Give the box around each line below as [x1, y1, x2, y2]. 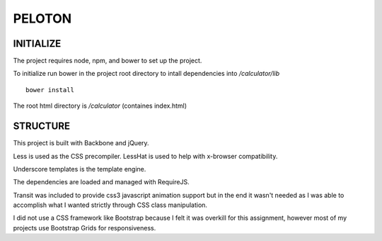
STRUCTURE [13, 120, 71, 133]
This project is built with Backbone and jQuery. [13, 139, 149, 147]
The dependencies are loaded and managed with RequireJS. [13, 178, 190, 186]
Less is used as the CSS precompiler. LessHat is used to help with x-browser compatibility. [13, 152, 278, 160]
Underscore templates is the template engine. [13, 164, 146, 173]
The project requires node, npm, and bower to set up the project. [13, 57, 202, 65]
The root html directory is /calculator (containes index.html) [13, 101, 187, 110]
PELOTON [13, 11, 72, 26]
